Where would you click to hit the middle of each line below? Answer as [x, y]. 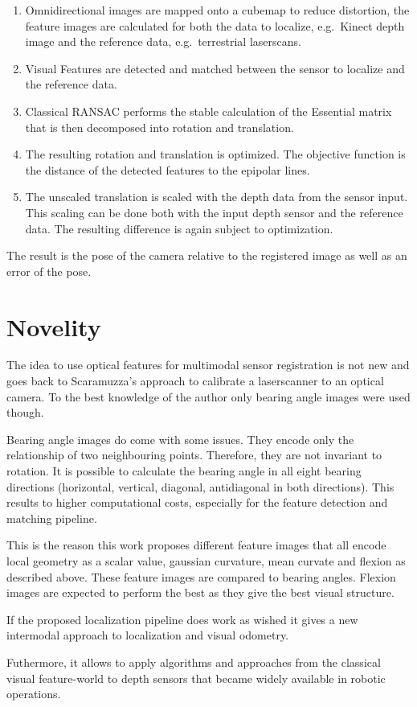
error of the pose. [49, 271]
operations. [34, 694]
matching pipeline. [52, 518]
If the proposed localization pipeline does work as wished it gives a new [182, 619]
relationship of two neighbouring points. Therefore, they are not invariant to [194, 455]
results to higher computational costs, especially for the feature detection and [197, 502]
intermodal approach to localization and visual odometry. [148, 635]
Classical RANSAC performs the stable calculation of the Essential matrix [208, 111]
